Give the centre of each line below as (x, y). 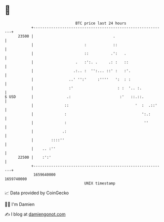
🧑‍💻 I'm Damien (20, 204)
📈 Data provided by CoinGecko (37, 193)
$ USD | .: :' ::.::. (74, 97)
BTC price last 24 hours (101, 23)
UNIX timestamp (100, 183)
